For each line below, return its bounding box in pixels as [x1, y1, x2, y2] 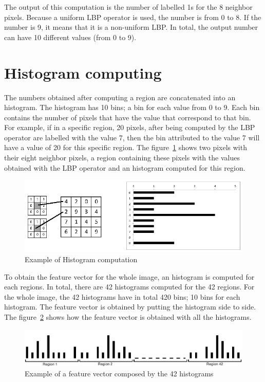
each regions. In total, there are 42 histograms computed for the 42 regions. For [4, 281, 255, 292]
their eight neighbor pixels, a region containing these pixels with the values [4, 152, 240, 163]
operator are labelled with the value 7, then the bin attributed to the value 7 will [4, 132, 260, 142]
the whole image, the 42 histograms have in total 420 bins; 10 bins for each [4, 291, 240, 302]
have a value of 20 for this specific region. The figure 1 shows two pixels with [4, 142, 247, 153]
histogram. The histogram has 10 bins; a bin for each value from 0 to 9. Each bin [4, 102, 260, 113]
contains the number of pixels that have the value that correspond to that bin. [4, 112, 251, 122]
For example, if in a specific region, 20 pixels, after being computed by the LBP [4, 122, 255, 133]
